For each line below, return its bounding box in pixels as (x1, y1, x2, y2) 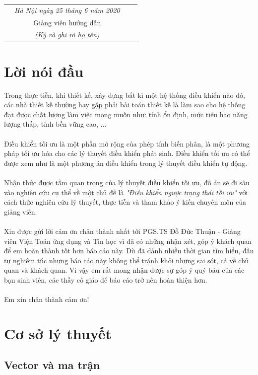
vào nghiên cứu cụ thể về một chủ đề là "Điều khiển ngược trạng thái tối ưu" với (4, 187, 248, 197)
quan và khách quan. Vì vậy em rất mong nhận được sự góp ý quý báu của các (4, 265, 245, 275)
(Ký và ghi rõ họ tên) (35, 29, 100, 40)
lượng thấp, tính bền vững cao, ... (4, 119, 107, 129)
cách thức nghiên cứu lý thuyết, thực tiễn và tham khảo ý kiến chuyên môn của (4, 197, 247, 207)
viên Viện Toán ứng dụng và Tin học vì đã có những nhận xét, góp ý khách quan (4, 235, 252, 246)
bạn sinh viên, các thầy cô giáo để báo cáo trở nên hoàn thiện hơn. (4, 274, 207, 285)
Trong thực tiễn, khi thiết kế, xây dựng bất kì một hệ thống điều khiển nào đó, (4, 89, 245, 100)
